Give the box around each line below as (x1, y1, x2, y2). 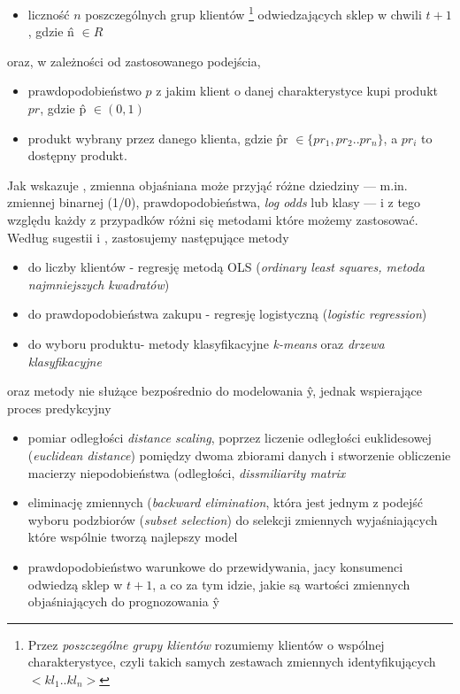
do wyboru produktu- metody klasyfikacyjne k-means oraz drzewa (27, 334, 385, 352)
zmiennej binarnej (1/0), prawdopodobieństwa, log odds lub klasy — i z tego (7, 193, 421, 212)
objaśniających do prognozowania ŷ (27, 592, 219, 611)
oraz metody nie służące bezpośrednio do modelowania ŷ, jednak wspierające (7, 382, 422, 400)
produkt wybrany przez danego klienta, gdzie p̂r (27, 128, 288, 147)
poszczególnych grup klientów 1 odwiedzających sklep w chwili (85, 3, 422, 23)
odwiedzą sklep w (27, 574, 123, 593)
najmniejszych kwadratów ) (27, 274, 170, 293)
